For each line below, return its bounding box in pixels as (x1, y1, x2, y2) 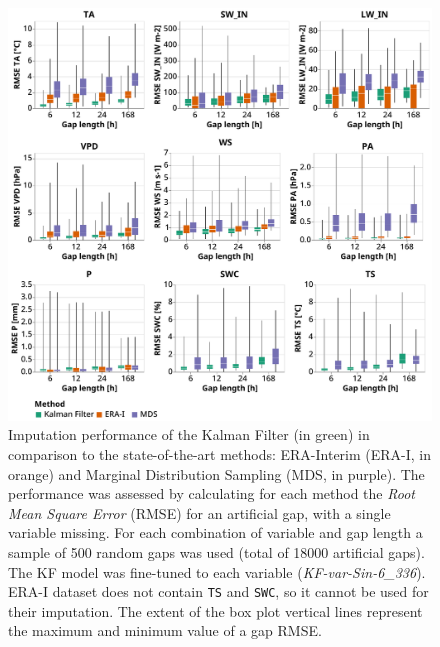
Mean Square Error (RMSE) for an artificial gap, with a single (8, 502, 391, 523)
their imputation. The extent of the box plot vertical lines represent (8, 600, 423, 621)
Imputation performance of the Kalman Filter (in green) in (8, 424, 370, 445)
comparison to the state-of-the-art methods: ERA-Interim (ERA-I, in (8, 444, 432, 464)
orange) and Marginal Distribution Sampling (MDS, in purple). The (8, 463, 425, 484)
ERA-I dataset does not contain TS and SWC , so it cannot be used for (8, 581, 429, 602)
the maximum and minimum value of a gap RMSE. (8, 620, 322, 641)
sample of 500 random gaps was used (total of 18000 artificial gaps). (8, 541, 425, 562)
